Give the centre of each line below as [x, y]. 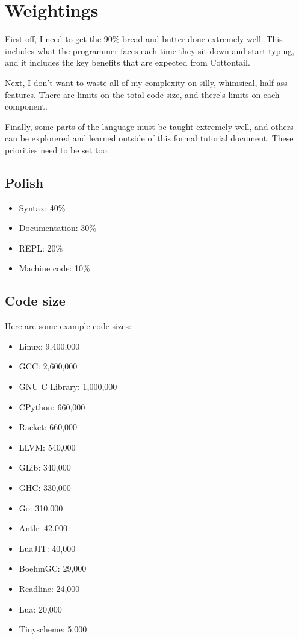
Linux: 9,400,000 [49, 346]
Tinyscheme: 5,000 [53, 629]
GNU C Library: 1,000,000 [68, 387]
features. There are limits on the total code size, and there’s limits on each [142, 94]
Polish [24, 182]
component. [26, 106]
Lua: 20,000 [40, 609]
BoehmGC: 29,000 [53, 568]
